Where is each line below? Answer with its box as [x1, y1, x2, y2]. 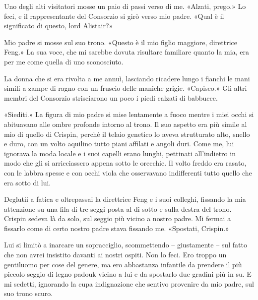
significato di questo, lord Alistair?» [4, 20, 113, 31]
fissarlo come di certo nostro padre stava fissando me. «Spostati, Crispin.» [4, 223, 229, 233]
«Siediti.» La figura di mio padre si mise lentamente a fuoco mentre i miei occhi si [4, 109, 254, 120]
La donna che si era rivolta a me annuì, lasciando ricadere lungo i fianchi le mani [4, 73, 250, 83]
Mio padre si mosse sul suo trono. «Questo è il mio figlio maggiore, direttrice [4, 37, 238, 47]
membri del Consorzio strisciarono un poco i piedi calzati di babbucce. [4, 92, 218, 103]
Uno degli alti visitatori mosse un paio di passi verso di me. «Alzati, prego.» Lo [4, 1, 246, 11]
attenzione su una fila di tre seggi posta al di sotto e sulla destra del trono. [4, 203, 232, 214]
